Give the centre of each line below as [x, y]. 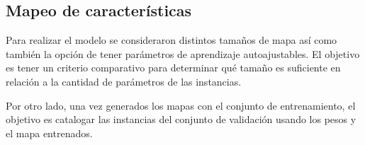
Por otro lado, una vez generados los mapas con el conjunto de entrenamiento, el [181, 105]
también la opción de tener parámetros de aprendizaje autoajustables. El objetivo [183, 53]
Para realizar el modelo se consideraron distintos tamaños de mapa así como [172, 40]
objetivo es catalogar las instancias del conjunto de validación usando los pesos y [181, 119]
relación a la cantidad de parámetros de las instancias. [124, 81]
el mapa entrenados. [49, 133]
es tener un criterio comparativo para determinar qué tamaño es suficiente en [173, 68]
